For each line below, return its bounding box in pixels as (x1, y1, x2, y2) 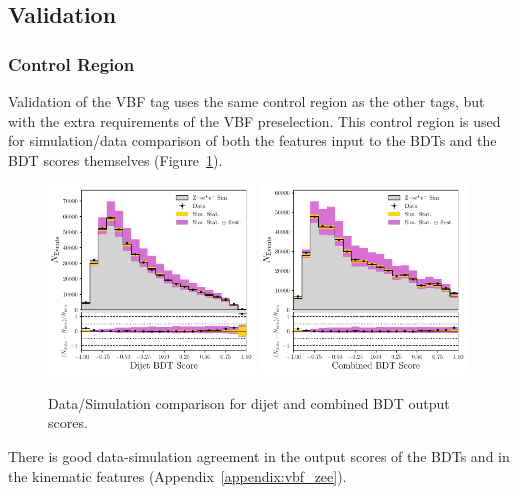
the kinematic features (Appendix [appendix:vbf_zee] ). (8, 465, 347, 486)
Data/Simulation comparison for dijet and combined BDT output (48, 392, 450, 413)
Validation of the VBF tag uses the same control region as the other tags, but (8, 91, 485, 111)
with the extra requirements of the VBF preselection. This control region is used (8, 110, 501, 131)
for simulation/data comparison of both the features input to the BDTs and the (8, 130, 497, 151)
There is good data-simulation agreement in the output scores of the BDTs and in (8, 445, 510, 466)
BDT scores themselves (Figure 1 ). (8, 149, 223, 170)
